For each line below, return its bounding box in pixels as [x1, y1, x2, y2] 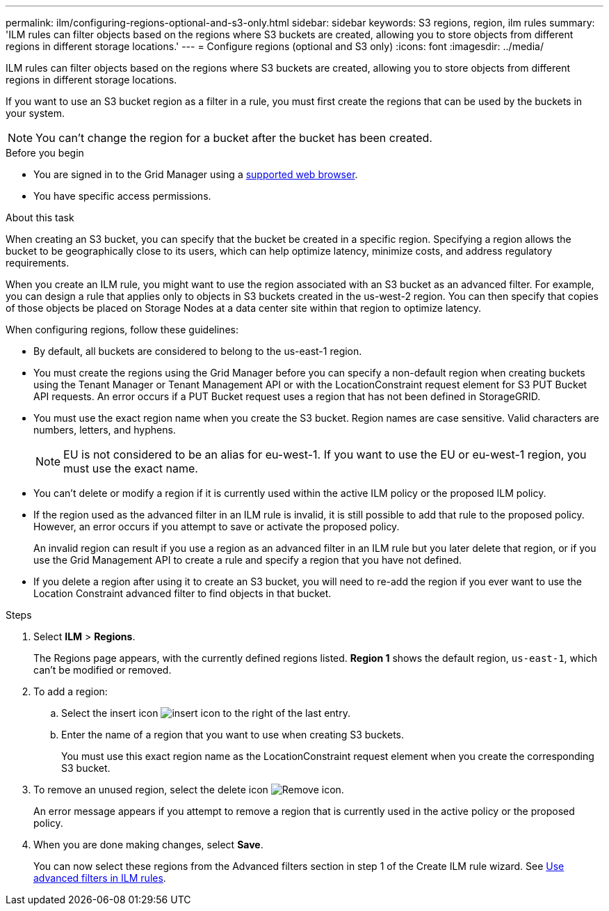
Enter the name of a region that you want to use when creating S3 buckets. [61, 729, 405, 740]
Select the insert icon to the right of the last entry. [61, 707, 350, 719]
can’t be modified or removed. [33, 664, 172, 676]
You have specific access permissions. [33, 190, 211, 202]
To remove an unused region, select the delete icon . [33, 784, 344, 795]
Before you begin [6, 147, 84, 159]
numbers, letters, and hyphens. [33, 424, 176, 436]
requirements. [6, 257, 70, 269]
